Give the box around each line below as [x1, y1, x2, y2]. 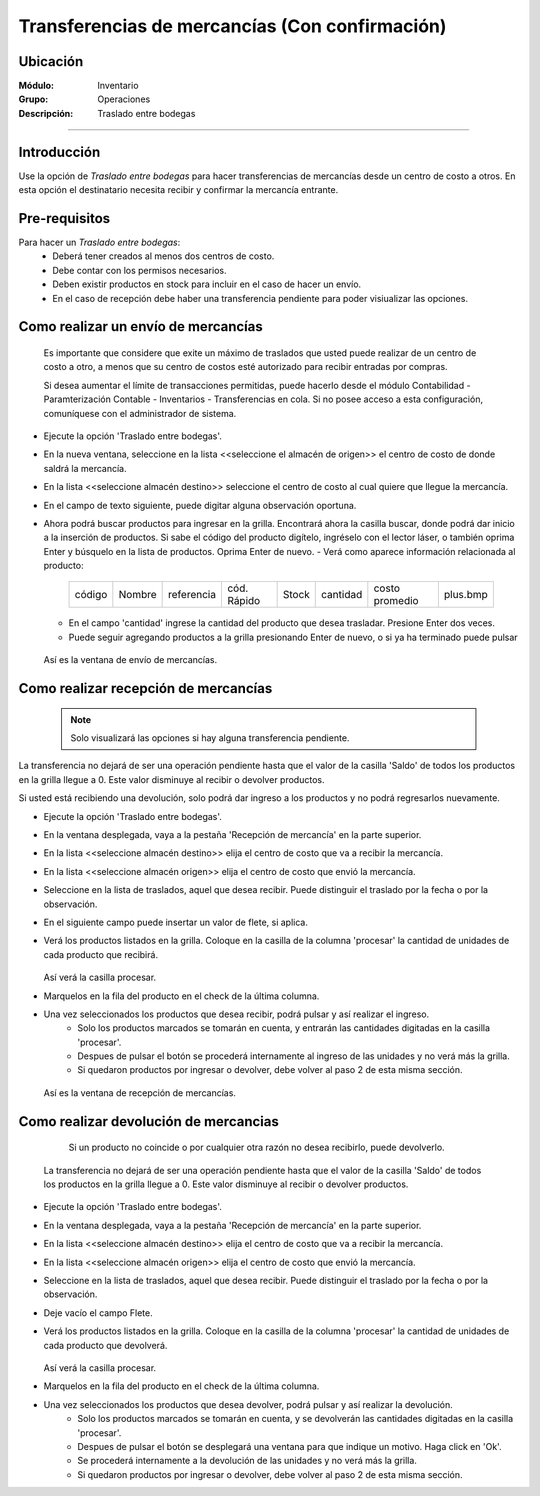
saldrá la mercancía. [43, 462, 127, 474]
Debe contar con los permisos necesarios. [52, 264, 227, 276]
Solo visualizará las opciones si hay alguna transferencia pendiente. [70, 732, 350, 744]
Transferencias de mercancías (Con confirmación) [18, 15, 447, 37]
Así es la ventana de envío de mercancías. [43, 654, 218, 666]
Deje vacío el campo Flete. [43, 1306, 154, 1319]
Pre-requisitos [18, 210, 111, 227]
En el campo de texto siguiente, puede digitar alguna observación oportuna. [43, 499, 357, 511]
